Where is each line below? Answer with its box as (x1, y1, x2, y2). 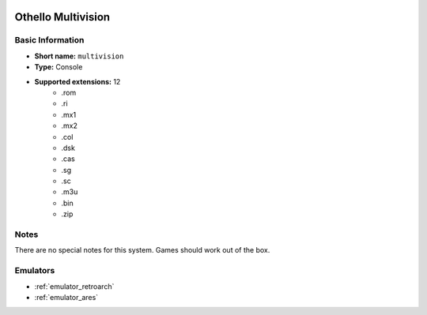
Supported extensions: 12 (34, 77, 121, 86)
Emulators (14, 265, 55, 276)
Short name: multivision (34, 51, 124, 61)
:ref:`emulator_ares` (34, 292, 99, 302)
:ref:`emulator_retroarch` (34, 281, 115, 291)
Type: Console (34, 62, 83, 72)
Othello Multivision (14, 10, 111, 24)
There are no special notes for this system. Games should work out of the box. (14, 246, 270, 255)
